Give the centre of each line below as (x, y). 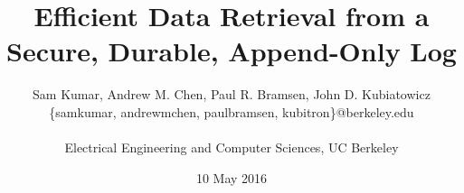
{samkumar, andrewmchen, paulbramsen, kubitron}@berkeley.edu (232, 111)
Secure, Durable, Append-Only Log (232, 51)
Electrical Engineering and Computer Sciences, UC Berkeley (232, 147)
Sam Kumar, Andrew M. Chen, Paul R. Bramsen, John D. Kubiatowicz (232, 94)
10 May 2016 (232, 177)
